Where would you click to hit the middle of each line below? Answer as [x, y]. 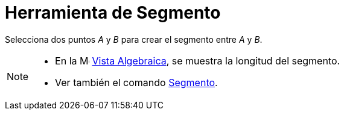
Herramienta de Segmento [113, 13]
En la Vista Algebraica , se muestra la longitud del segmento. [198, 61]
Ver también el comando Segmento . [136, 82]
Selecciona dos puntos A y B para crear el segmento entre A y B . [134, 39]
